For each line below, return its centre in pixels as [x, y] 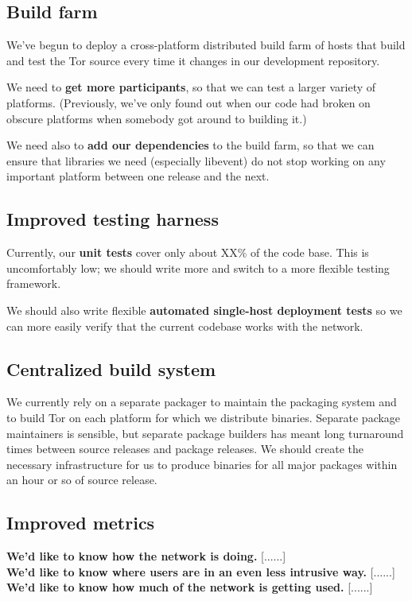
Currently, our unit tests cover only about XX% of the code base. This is [188, 252]
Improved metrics [81, 523]
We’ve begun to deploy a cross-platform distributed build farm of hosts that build [206, 45]
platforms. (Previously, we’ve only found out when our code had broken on [189, 102]
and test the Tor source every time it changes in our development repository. [193, 60]
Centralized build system [111, 368]
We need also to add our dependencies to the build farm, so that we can [190, 145]
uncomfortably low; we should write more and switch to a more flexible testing [198, 268]
